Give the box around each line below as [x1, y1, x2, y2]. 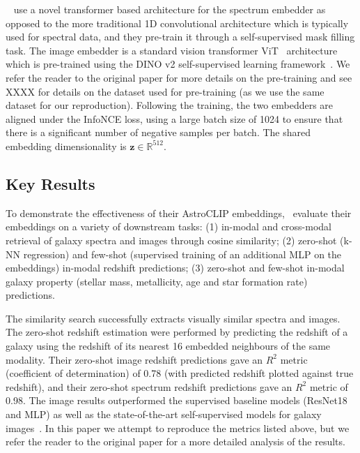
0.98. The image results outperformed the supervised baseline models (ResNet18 [6, 393, 347, 408]
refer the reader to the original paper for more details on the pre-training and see [6, 70, 352, 84]
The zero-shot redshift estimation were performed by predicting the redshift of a [6, 325, 348, 339]
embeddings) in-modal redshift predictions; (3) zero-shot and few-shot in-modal [6, 260, 345, 275]
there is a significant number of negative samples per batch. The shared [6, 125, 311, 140]
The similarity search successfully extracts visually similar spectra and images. [6, 311, 341, 325]
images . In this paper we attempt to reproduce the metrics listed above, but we [6, 420, 350, 435]
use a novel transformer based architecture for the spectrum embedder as [13, 2, 326, 16]
